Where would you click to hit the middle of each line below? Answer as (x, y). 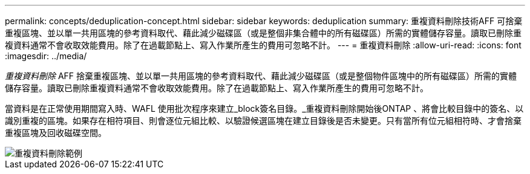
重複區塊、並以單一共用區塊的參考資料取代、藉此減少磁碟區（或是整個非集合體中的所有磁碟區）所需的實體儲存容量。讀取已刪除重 (263, 33)
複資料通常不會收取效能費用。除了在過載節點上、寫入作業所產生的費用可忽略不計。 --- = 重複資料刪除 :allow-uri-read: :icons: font (263, 45)
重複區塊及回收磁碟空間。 (56, 133)
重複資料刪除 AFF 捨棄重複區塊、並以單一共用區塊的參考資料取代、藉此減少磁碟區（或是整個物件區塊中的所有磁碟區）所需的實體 (261, 76)
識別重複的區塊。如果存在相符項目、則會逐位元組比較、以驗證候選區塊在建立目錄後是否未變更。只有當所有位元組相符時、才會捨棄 (263, 121)
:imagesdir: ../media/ (46, 56)
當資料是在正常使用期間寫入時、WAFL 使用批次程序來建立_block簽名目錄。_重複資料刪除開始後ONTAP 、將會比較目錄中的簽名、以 (264, 108)
